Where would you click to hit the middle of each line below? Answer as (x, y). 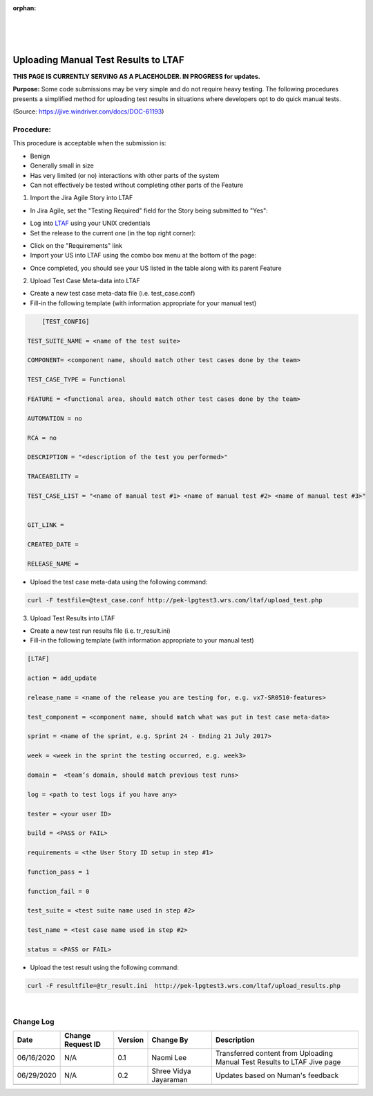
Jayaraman (170, 1080)
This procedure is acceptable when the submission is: (89, 143)
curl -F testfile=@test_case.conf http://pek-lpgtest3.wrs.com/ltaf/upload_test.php (175, 600)
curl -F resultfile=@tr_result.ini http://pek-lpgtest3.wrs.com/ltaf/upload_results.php (184, 986)
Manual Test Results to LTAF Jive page (278, 1062)
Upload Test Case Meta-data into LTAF (85, 281)
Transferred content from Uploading (274, 1054)
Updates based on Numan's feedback (277, 1075)
